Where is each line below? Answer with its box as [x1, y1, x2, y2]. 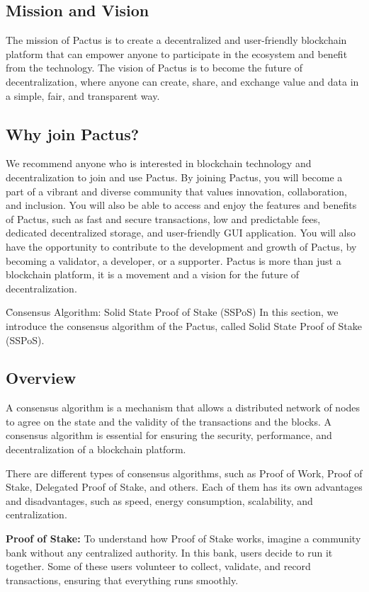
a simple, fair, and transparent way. [6, 88, 160, 103]
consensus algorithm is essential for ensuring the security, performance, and [6, 428, 332, 443]
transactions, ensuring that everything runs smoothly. [6, 572, 239, 587]
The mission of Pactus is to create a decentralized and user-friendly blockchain [6, 33, 347, 47]
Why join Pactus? [6, 123, 140, 144]
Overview [6, 367, 76, 389]
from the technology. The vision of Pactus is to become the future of [6, 60, 302, 75]
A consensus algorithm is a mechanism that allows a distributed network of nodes [6, 400, 361, 415]
